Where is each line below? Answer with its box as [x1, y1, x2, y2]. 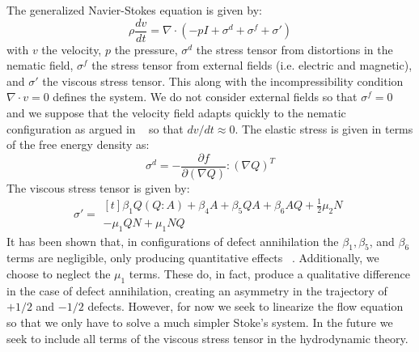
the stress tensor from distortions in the [196, 40, 393, 57]
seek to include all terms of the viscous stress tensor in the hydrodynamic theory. [6, 329, 408, 346]
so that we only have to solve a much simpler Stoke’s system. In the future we [6, 314, 393, 331]
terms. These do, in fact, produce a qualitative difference [129, 265, 410, 282]
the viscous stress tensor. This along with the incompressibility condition [42, 72, 404, 89]
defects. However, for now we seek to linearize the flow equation [87, 298, 404, 315]
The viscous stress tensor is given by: [6, 179, 190, 196]
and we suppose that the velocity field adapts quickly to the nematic [6, 104, 346, 121]
